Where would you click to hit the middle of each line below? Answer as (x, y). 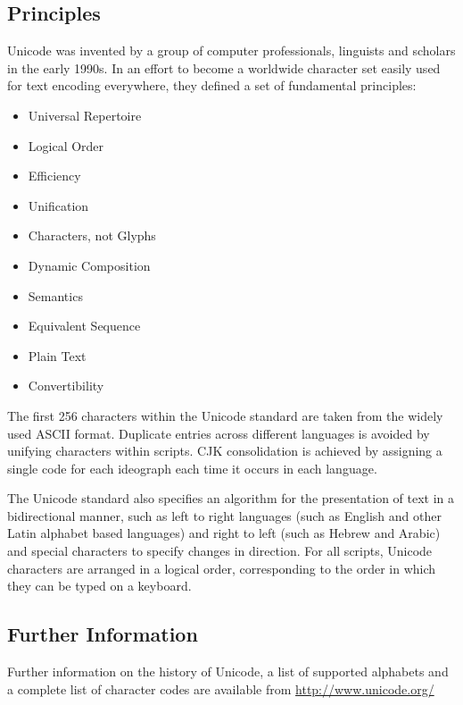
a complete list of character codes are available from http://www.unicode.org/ (221, 688)
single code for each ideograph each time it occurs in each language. (192, 468)
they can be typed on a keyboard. (99, 586)
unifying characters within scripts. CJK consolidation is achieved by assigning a (225, 451)
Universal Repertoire (85, 115)
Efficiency (54, 176)
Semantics (55, 295)
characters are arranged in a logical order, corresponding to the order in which (222, 568)
